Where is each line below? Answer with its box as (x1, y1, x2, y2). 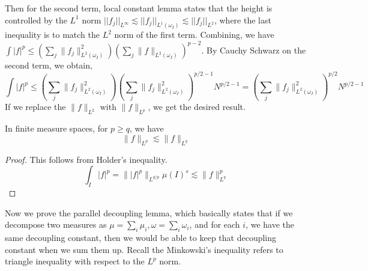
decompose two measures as (5, 218, 107, 231)
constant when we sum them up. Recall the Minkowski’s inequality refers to (5, 243, 283, 255)
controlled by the (5, 13, 67, 26)
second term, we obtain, (5, 58, 92, 71)
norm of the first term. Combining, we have (114, 28, 274, 41)
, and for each (189, 218, 240, 231)
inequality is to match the (5, 28, 100, 41)
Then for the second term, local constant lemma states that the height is (5, 2, 273, 14)
